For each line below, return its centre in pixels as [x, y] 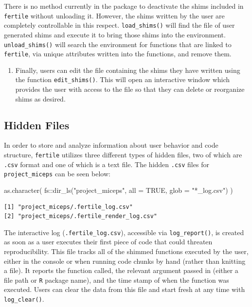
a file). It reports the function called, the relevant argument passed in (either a [121, 270]
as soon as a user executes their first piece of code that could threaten [108, 242]
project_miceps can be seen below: [57, 174]
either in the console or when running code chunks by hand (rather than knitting [125, 261]
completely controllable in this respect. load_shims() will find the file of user [119, 25]
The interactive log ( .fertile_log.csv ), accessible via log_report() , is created [124, 232]
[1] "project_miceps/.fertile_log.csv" [68, 207]
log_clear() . [24, 299]
